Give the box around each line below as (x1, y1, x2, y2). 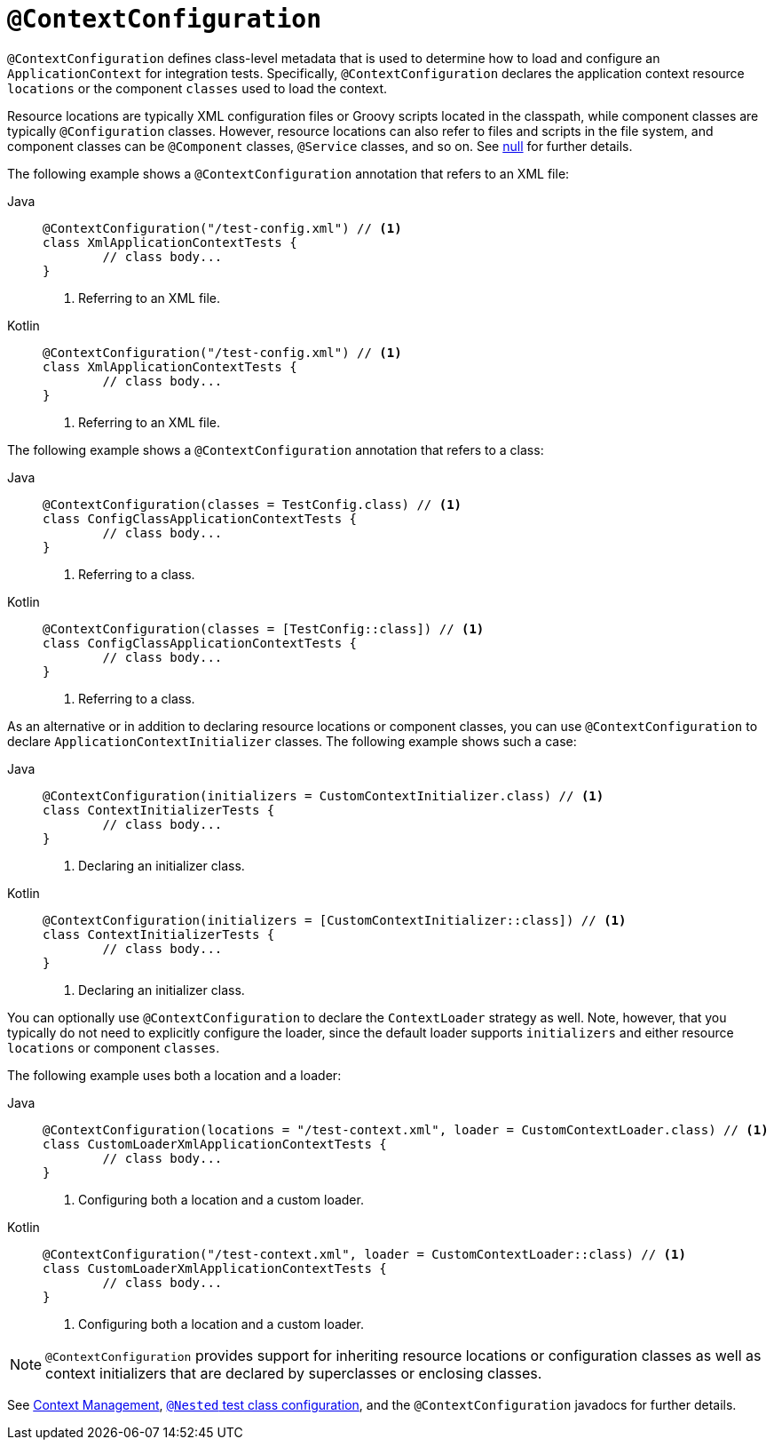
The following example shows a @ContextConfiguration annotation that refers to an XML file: (7, 165, 570, 181)
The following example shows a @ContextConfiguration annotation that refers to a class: (7, 441, 544, 457)
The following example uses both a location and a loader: (7, 1067, 342, 1083)
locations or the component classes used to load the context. (7, 80, 388, 96)
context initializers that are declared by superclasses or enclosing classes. (45, 1364, 542, 1382)
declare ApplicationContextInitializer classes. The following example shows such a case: (7, 733, 577, 749)
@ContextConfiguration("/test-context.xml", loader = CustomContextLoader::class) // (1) (43, 1246, 686, 1261)
